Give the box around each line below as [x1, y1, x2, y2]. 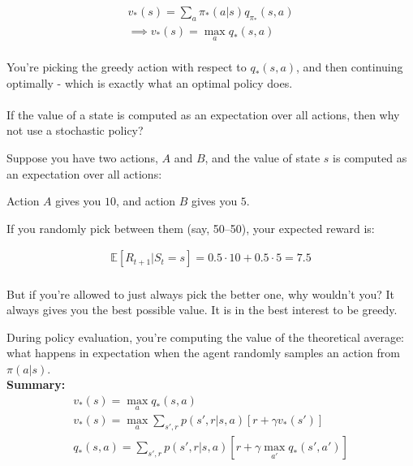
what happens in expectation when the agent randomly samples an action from [6, 344, 400, 361]
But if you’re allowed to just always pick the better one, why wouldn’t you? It [6, 285, 394, 302]
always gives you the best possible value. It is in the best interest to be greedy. [6, 301, 398, 318]
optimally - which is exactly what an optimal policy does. [6, 74, 293, 91]
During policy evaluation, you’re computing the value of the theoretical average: [6, 328, 404, 345]
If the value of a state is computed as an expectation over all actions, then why [6, 106, 400, 123]
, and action [116, 192, 176, 209]
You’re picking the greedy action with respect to [6, 58, 247, 76]
